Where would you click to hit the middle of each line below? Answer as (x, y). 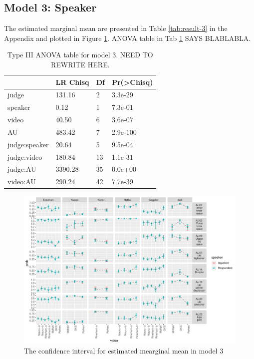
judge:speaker (28, 144)
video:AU (22, 181)
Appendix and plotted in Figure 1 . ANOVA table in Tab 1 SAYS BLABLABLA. (127, 38)
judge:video (25, 157)
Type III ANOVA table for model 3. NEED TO (80, 55)
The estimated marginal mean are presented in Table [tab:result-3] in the (116, 28)
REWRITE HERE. (80, 64)
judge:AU (22, 169)
